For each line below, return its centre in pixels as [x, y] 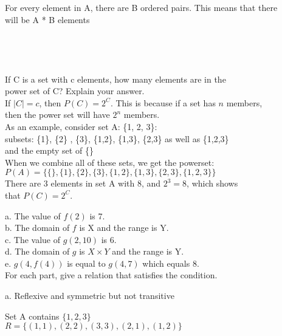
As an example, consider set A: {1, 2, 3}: [81, 126]
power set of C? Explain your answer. [75, 91]
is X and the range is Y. [124, 228]
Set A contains [32, 316]
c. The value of [33, 239]
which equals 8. [171, 263]
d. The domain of [37, 251]
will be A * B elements [47, 19]
